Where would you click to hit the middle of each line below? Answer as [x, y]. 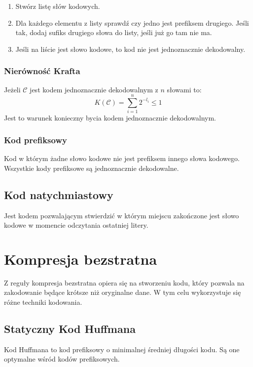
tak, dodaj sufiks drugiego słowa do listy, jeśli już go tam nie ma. [114, 32]
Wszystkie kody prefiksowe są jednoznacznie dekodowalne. [91, 168]
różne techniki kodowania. [43, 302]
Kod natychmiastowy [59, 194]
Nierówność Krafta [42, 71]
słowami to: [184, 89]
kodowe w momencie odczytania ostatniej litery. [76, 225]
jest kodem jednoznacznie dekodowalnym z [94, 89]
